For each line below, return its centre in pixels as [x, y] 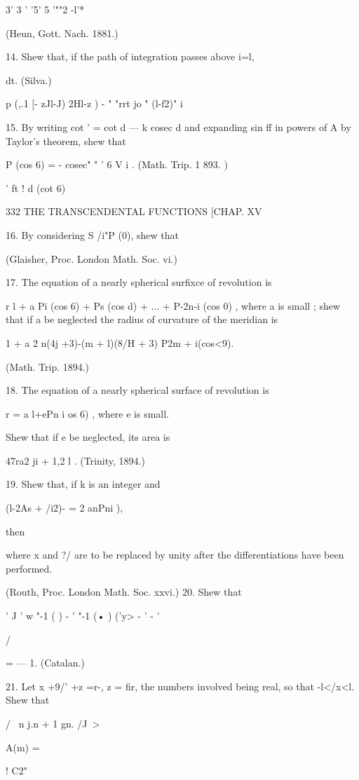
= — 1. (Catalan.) [45, 663]
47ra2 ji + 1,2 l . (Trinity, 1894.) [75, 460]
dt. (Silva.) [29, 80]
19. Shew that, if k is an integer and [83, 484]
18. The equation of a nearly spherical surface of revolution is [137, 390]
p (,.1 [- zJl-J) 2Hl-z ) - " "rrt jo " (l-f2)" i [94, 103]
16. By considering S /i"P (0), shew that [92, 234]
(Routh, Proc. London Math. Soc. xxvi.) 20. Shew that [124, 592]
